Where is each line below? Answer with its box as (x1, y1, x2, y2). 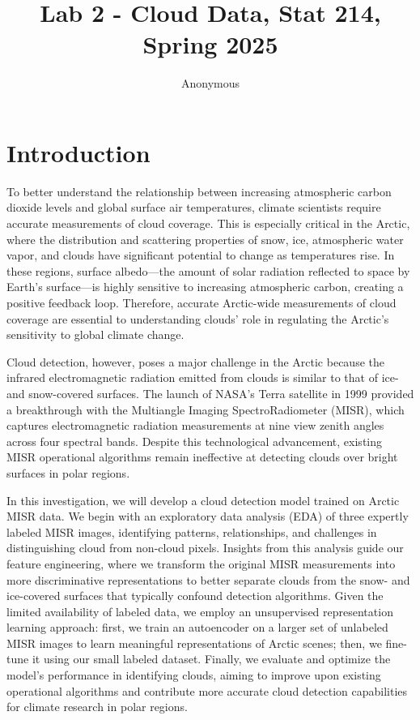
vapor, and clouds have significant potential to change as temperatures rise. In (6, 246, 395, 264)
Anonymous (180, 75, 240, 92)
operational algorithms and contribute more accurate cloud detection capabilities (6, 682, 408, 699)
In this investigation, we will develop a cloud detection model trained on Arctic (6, 491, 400, 508)
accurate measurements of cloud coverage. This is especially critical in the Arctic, (6, 215, 410, 232)
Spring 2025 (142, 28, 278, 61)
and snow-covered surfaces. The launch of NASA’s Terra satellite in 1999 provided (6, 384, 414, 401)
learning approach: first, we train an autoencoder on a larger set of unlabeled (6, 619, 388, 636)
